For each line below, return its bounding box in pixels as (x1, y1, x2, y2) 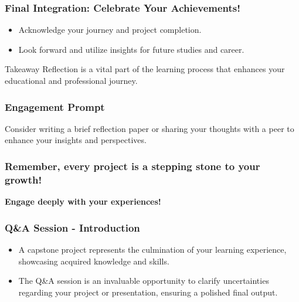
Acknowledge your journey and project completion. (18, 23, 202, 36)
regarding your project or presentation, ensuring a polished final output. (18, 286, 278, 298)
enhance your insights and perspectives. (5, 134, 147, 146)
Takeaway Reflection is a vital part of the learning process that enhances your (5, 63, 285, 75)
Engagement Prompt (5, 99, 105, 114)
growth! (5, 172, 42, 186)
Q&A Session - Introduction (5, 220, 140, 235)
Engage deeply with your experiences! (5, 195, 161, 208)
